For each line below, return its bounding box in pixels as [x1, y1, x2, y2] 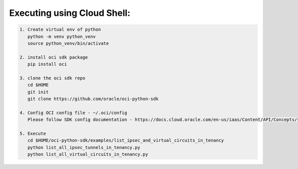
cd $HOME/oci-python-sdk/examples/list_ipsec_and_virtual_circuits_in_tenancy [27, 138, 224, 143]
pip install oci [27, 61, 67, 67]
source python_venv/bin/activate [27, 40, 109, 46]
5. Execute [19, 131, 46, 136]
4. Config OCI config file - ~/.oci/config [19, 110, 128, 115]
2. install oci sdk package [19, 55, 88, 60]
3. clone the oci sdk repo [19, 75, 85, 81]
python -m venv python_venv [27, 34, 96, 39]
